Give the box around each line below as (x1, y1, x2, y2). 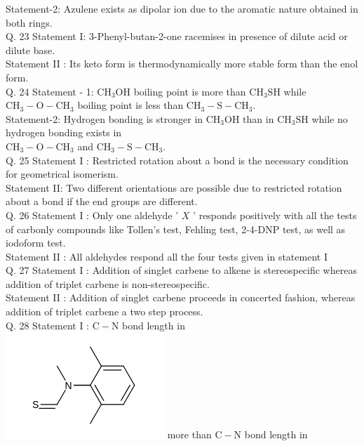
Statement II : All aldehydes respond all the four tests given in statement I (6, 249, 328, 263)
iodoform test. (6, 235, 66, 250)
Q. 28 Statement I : (6, 317, 89, 332)
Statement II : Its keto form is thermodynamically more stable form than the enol (6, 56, 358, 71)
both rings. (6, 15, 53, 29)
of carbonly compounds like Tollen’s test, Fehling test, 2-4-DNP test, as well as (6, 221, 346, 236)
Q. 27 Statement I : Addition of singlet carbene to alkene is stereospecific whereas (6, 263, 357, 277)
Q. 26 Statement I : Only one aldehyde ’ (6, 207, 179, 222)
